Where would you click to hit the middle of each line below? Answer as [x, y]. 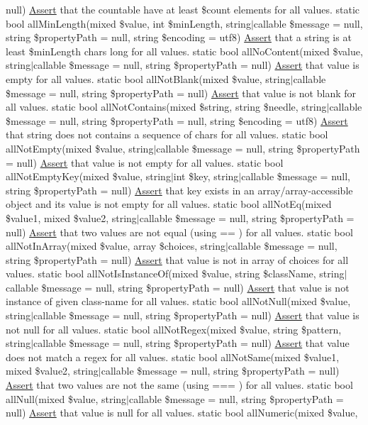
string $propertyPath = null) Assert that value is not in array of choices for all [177, 259]
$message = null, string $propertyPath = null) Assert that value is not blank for [181, 93]
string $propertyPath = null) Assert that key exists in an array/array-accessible [179, 190]
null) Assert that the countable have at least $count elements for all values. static [183, 9]
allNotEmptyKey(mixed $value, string [88, 176]
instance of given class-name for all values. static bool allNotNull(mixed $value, [178, 301]
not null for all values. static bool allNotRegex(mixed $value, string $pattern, [174, 329]
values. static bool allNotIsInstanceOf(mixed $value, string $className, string [175, 274]
